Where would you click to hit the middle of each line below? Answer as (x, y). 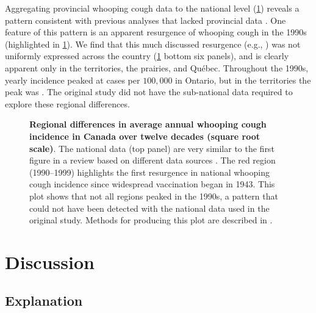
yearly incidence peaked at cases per (73, 80)
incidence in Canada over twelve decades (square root (145, 136)
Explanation (44, 300)
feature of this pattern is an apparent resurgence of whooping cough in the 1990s (156, 32)
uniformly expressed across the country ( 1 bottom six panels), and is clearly (147, 56)
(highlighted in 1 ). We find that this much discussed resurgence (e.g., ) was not (153, 44)
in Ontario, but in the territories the (243, 80)
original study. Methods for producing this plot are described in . (151, 220)
